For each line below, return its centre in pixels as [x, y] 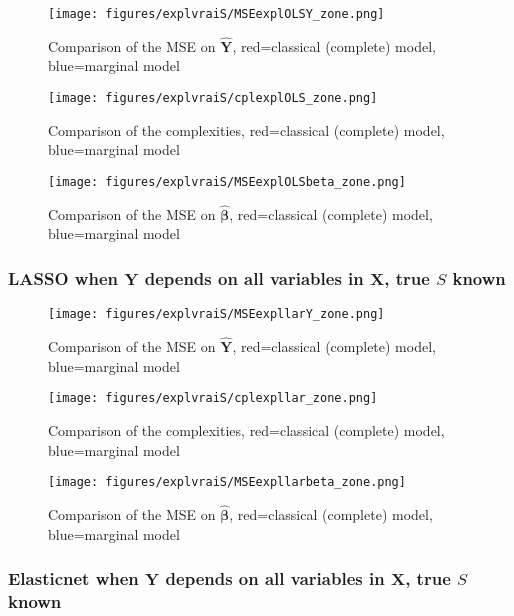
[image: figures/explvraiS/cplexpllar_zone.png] [213, 398]
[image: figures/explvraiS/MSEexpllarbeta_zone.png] [227, 482]
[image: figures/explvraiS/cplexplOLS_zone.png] [213, 98]
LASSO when [63, 277]
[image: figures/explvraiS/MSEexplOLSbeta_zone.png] [227, 181]
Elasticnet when [73, 578]
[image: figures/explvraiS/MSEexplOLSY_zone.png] [216, 14]
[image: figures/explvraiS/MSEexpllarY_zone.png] [216, 314]
